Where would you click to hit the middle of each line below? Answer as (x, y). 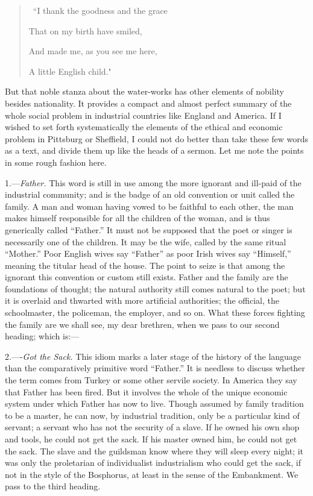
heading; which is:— (42, 336)
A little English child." (70, 71)
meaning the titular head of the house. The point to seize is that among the (145, 265)
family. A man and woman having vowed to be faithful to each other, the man (149, 206)
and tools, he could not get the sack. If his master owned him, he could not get (151, 439)
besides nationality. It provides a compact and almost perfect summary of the (148, 103)
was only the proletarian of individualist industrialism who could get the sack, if (153, 463)
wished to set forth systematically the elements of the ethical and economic (144, 127)
